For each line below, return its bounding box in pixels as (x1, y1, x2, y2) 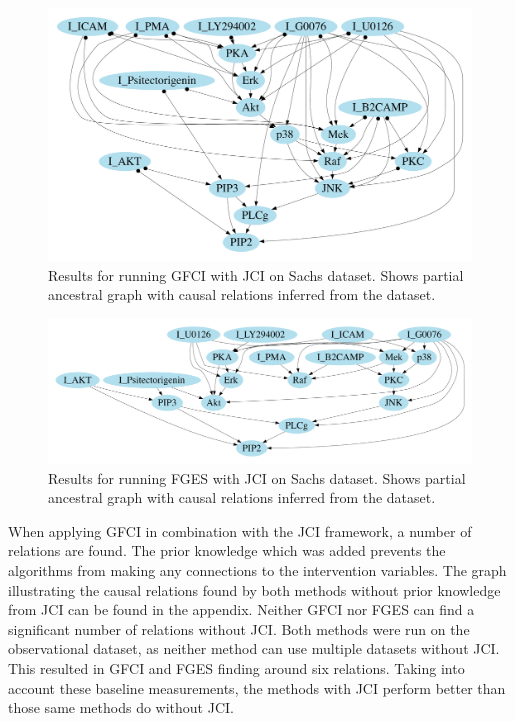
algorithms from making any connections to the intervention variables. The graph (8, 560, 507, 581)
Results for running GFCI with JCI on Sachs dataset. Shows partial (48, 264, 464, 285)
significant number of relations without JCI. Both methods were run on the (8, 618, 470, 639)
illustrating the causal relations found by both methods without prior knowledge (8, 579, 501, 600)
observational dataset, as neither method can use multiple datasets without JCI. (8, 638, 500, 659)
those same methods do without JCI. (8, 697, 234, 718)
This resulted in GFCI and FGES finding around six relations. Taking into (8, 658, 465, 679)
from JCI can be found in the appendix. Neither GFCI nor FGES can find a (8, 599, 475, 620)
